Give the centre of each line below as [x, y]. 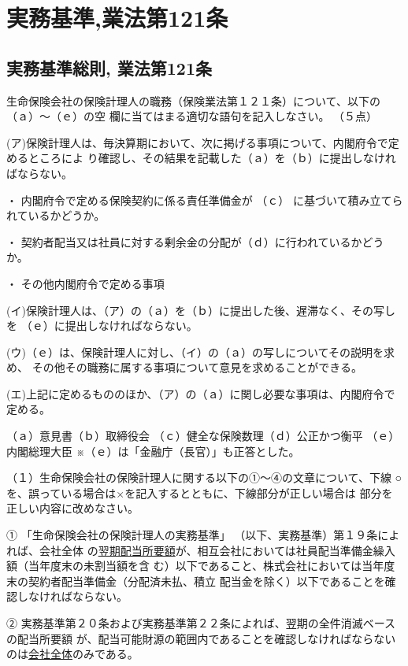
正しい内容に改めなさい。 [72, 508]
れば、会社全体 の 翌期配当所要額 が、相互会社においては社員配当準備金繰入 [201, 550]
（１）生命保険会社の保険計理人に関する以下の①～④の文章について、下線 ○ [204, 477]
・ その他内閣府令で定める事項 [85, 283]
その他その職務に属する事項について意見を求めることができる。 [197, 367]
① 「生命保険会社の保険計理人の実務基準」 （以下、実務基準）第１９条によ [203, 535]
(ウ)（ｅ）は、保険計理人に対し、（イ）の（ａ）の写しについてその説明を [195, 351]
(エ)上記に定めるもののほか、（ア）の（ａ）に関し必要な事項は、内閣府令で [201, 393]
